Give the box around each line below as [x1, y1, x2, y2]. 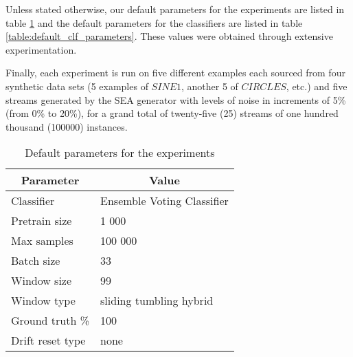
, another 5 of [181, 78, 238, 93]
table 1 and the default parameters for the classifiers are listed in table [5, 15, 303, 30]
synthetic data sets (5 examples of [5, 78, 148, 93]
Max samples [11, 232, 73, 249]
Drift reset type [11, 332, 86, 349]
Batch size [11, 252, 60, 269]
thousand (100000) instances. [5, 119, 128, 133]
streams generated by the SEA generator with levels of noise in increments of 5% [5, 92, 346, 107]
